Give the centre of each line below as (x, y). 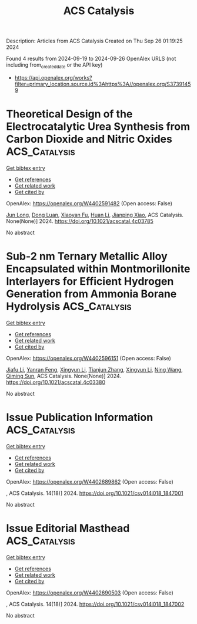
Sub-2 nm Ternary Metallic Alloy (87, 256)
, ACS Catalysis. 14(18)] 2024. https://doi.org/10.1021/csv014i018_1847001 (95, 493)
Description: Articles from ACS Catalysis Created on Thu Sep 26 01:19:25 (95, 41)
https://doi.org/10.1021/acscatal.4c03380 (56, 382)
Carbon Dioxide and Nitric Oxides (89, 139)
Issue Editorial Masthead (68, 528)
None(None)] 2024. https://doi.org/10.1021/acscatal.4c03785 (80, 221)
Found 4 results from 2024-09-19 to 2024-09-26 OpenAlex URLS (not (91, 59)
